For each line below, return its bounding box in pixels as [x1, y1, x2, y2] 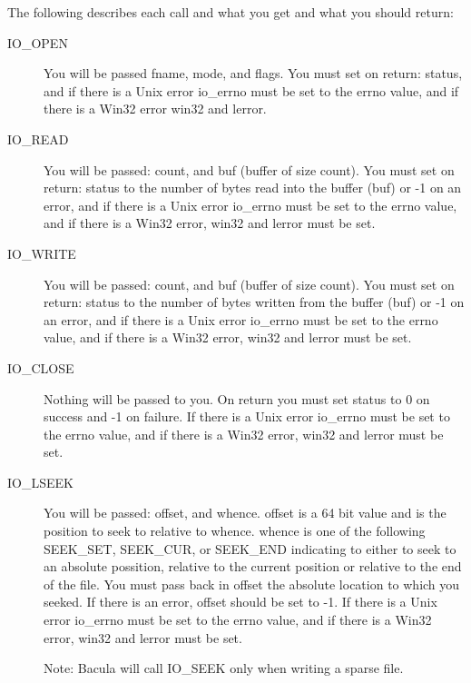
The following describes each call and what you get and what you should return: [7, 3, 454, 21]
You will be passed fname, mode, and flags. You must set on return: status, [44, 64, 463, 83]
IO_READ [7, 129, 69, 148]
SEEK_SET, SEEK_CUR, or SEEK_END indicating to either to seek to [44, 539, 456, 558]
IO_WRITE [7, 243, 76, 262]
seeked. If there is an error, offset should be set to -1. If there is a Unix [44, 592, 437, 611]
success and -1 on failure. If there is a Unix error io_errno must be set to [44, 407, 450, 426]
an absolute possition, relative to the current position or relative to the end [44, 557, 462, 576]
